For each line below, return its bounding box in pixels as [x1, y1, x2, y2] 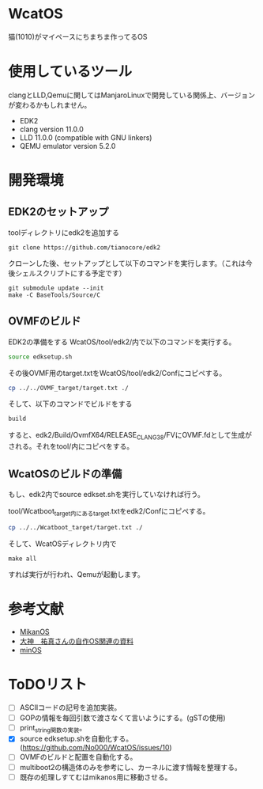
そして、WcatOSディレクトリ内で [8, 539, 117, 548]
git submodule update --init [8, 284, 104, 292]
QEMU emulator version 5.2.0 [19, 141, 116, 150]
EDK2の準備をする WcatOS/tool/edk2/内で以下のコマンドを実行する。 [8, 337, 236, 347]
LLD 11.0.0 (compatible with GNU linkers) [19, 132, 152, 142]
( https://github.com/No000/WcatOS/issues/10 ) [19, 743, 172, 753]
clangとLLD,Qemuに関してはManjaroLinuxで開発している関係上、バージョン [8, 90, 255, 100]
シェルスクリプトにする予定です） [14, 268, 126, 278]
